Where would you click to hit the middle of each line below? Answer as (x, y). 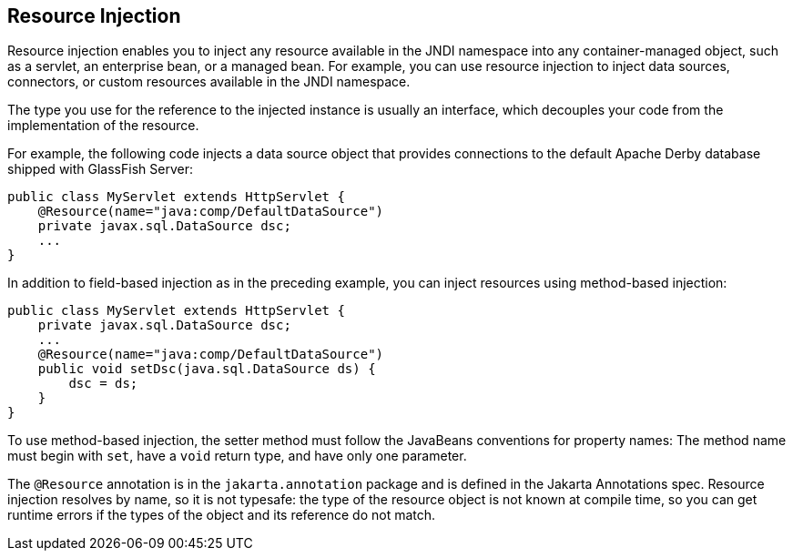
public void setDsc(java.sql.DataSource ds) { (207, 369)
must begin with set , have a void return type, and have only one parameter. (237, 456)
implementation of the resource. (103, 126)
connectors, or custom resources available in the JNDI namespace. (209, 82)
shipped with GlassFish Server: (100, 169)
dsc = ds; (103, 384)
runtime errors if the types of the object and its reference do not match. (222, 515)
